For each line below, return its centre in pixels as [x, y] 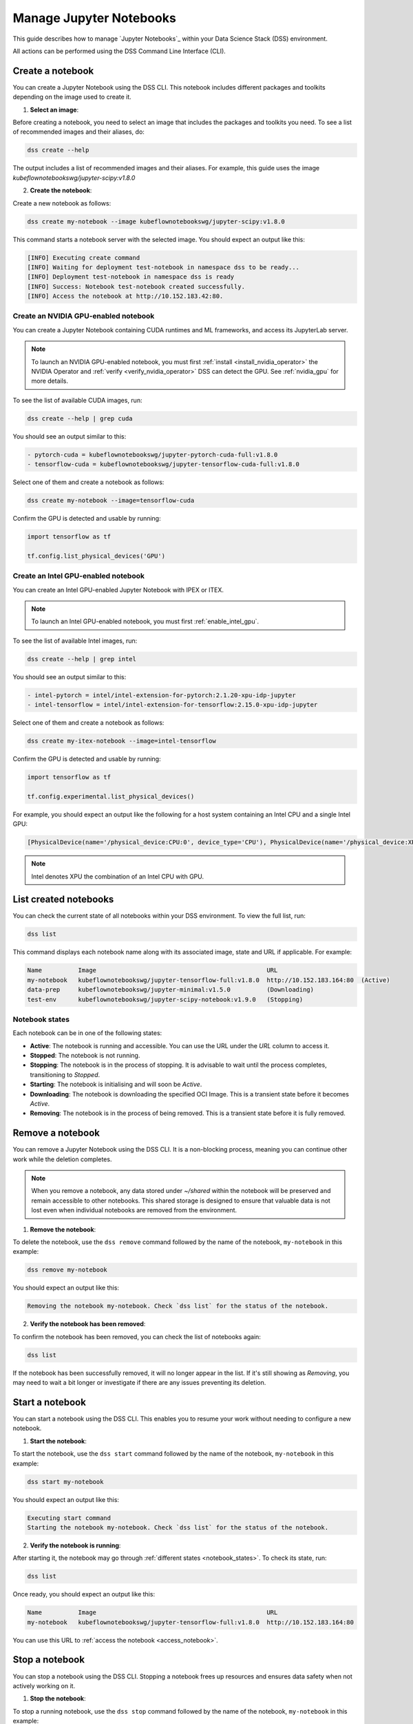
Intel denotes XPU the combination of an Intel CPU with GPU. [118, 876]
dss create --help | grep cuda [80, 418]
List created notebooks [63, 900]
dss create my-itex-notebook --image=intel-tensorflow [121, 741]
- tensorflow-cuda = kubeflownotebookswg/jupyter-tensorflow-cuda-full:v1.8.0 [163, 464]
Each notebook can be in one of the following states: [87, 1033]
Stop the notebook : [58, 1698]
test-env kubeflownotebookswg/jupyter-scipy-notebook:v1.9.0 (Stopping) [165, 999]
